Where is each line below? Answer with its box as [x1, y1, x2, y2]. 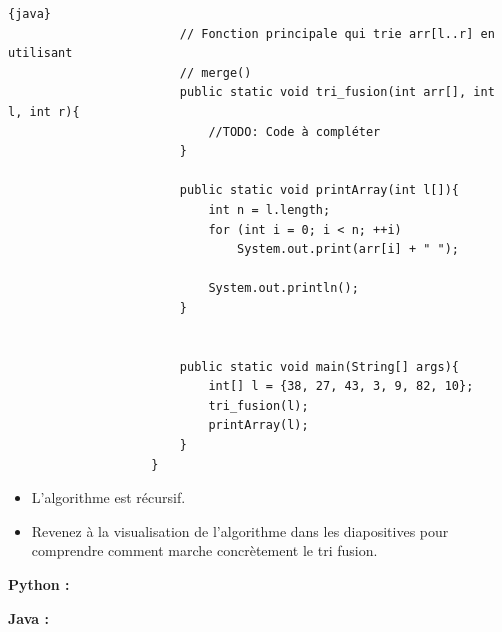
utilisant [8, 46, 73, 61]
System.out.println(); [208, 281, 359, 296]
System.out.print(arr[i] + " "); [237, 242, 460, 257]
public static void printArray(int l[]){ [179, 183, 460, 198]
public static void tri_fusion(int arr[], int [179, 85, 495, 100]
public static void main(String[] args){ [179, 359, 460, 374]
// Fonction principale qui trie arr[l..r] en [179, 26, 495, 41]
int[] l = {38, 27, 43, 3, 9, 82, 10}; [208, 379, 474, 394]
